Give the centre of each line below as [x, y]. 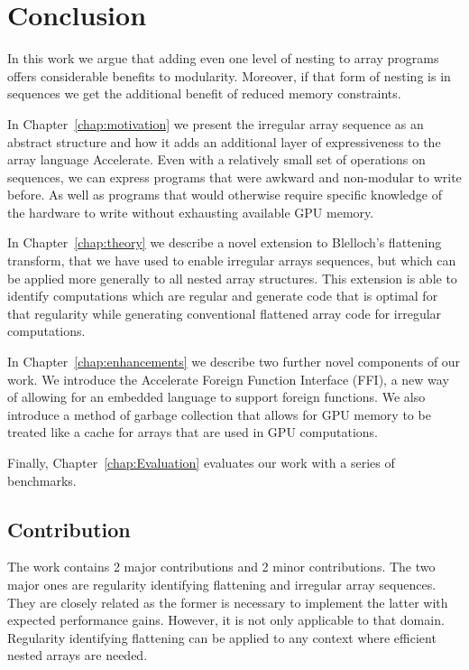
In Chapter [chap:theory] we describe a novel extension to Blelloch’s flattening [225, 242]
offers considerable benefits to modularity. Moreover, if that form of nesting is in [229, 75]
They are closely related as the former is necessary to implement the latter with [228, 602]
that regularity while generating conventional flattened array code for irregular [225, 313]
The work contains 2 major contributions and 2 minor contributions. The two [221, 567]
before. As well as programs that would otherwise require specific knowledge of [225, 195]
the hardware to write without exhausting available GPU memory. [191, 212]
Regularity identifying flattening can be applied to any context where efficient [222, 637]
